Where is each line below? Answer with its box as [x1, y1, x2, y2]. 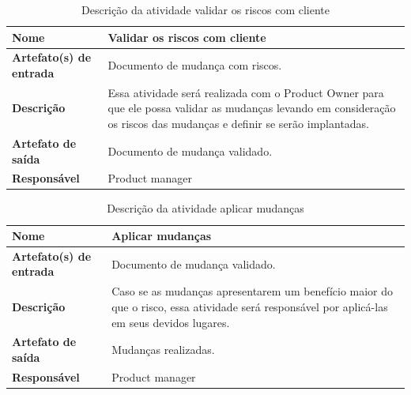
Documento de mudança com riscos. [107, 57, 282, 73]
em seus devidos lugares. [111, 314, 230, 330]
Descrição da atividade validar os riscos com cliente [81, 2, 330, 17]
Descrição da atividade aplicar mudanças [107, 200, 304, 216]
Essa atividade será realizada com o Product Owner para [107, 84, 384, 100]
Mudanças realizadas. [111, 341, 215, 358]
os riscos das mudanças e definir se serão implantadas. [107, 115, 370, 132]
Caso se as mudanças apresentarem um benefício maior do [111, 283, 394, 299]
